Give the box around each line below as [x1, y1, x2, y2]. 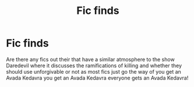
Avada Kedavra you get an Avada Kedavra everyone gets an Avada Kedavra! [6, 74, 189, 81]
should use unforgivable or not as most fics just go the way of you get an [6, 68, 182, 75]
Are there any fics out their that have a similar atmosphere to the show [6, 56, 175, 63]
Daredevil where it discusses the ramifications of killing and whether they [6, 62, 182, 69]
